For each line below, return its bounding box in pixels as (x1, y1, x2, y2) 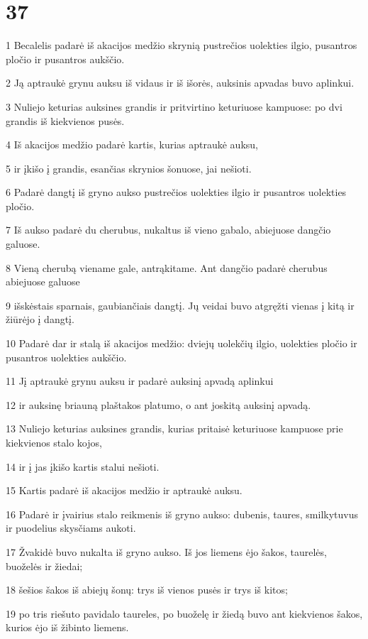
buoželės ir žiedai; (6, 558, 83, 573)
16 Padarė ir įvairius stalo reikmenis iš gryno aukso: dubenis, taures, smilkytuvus (6, 506, 358, 521)
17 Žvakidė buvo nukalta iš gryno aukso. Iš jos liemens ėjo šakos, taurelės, (6, 544, 327, 559)
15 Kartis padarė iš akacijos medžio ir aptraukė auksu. (6, 483, 242, 498)
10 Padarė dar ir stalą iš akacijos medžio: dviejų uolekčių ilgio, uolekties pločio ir (6, 336, 357, 351)
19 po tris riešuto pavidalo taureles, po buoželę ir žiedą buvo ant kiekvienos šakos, (6, 606, 363, 621)
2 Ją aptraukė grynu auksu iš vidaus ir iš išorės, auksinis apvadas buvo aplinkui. (6, 75, 355, 90)
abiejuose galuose (6, 274, 80, 289)
